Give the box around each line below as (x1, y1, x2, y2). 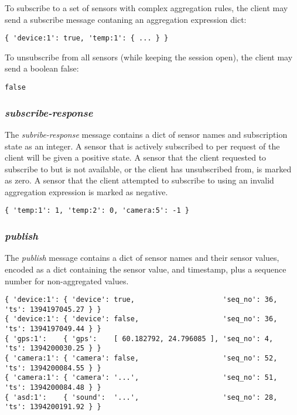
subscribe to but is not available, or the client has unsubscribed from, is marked (5, 162, 292, 175)
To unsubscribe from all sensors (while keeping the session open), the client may (5, 50, 293, 63)
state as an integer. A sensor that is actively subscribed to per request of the (5, 140, 280, 152)
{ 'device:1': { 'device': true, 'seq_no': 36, (5, 295, 278, 304)
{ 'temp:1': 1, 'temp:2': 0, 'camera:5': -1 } (5, 206, 189, 215)
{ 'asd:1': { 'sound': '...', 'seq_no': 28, (5, 393, 278, 402)
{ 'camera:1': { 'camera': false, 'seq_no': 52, (5, 354, 278, 363)
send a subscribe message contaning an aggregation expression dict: (5, 13, 247, 25)
